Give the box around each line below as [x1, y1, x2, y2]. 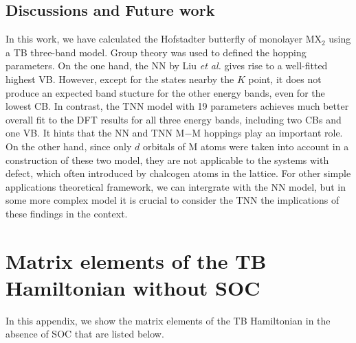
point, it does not [248, 71, 322, 86]
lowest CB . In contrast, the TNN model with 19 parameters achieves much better [5, 99, 349, 113]
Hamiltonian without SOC [5, 273, 260, 301]
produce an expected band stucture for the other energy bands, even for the [5, 85, 325, 99]
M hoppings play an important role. [192, 126, 343, 140]
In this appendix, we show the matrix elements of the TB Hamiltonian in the [5, 313, 331, 327]
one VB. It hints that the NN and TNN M [5, 126, 185, 140]
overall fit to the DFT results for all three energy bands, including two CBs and [5, 112, 342, 126]
